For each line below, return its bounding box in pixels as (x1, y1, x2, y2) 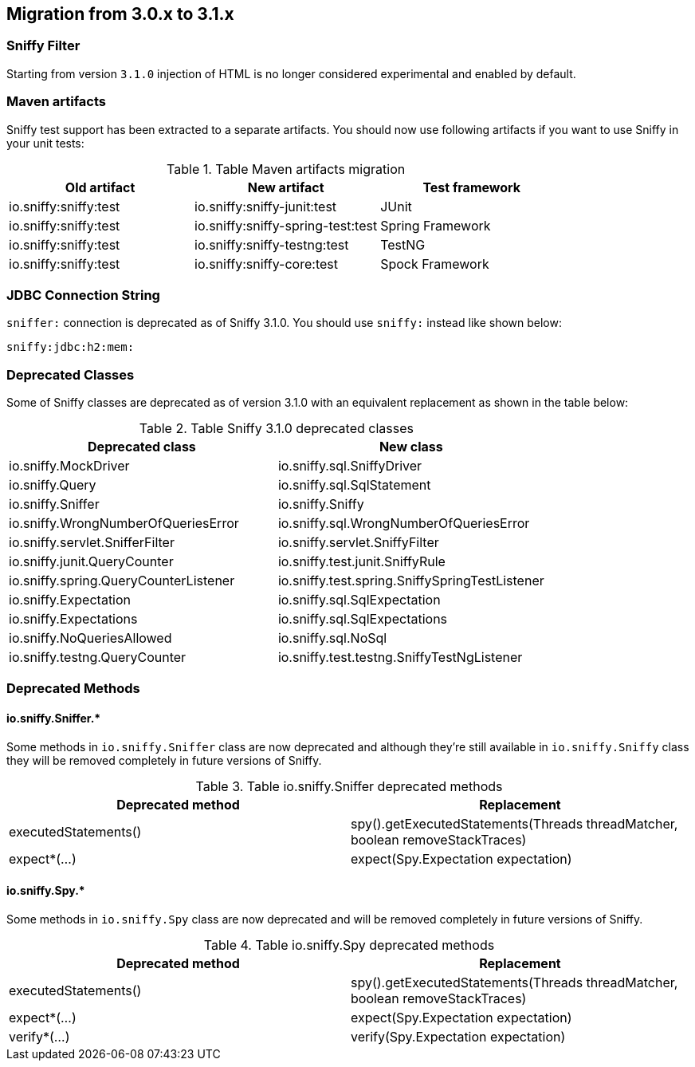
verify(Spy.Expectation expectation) (351, 1028, 566, 1045)
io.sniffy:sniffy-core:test (194, 255, 338, 272)
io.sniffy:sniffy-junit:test (194, 198, 337, 215)
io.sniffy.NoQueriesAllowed (9, 630, 172, 647)
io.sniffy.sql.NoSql (277, 630, 387, 647)
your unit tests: (6, 136, 84, 150)
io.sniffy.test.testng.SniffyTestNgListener (277, 649, 523, 666)
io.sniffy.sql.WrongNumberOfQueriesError (277, 515, 530, 532)
